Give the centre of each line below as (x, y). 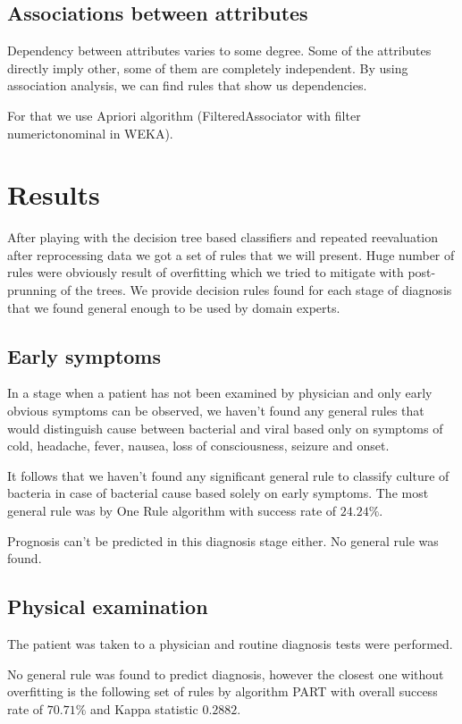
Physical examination (108, 606)
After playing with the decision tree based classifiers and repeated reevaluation (223, 237)
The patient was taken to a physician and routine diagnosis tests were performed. (230, 644)
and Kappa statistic (144, 708)
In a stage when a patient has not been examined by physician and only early (220, 393)
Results (54, 194)
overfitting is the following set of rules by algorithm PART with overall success (223, 691)
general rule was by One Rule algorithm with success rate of (172, 511)
